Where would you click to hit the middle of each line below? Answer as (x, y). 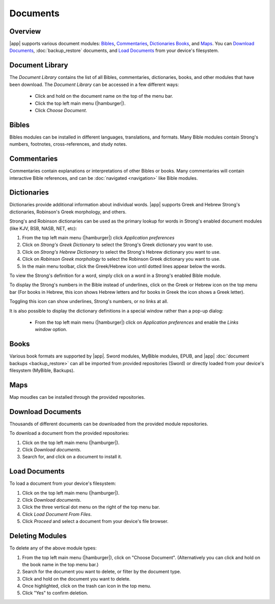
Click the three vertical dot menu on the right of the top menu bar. (91, 507)
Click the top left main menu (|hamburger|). (80, 103)
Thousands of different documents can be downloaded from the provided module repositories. (109, 424)
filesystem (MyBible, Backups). (42, 370)
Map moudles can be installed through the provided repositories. (77, 397)
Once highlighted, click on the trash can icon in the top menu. (87, 586)
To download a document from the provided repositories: (69, 433)
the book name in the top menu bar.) (60, 564)
